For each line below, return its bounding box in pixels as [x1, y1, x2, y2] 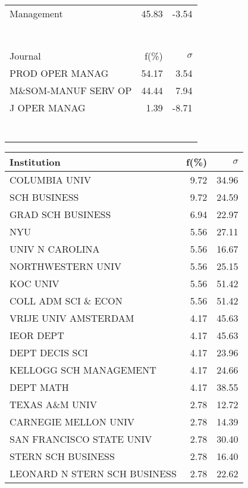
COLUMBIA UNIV [10, 173, 91, 187]
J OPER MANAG [10, 101, 86, 114]
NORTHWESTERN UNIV [10, 259, 122, 273]
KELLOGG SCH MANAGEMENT [10, 363, 156, 377]
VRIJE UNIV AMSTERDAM [10, 311, 134, 325]
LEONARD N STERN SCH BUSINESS [10, 467, 177, 480]
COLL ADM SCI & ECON [10, 294, 123, 307]
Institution [10, 155, 61, 169]
